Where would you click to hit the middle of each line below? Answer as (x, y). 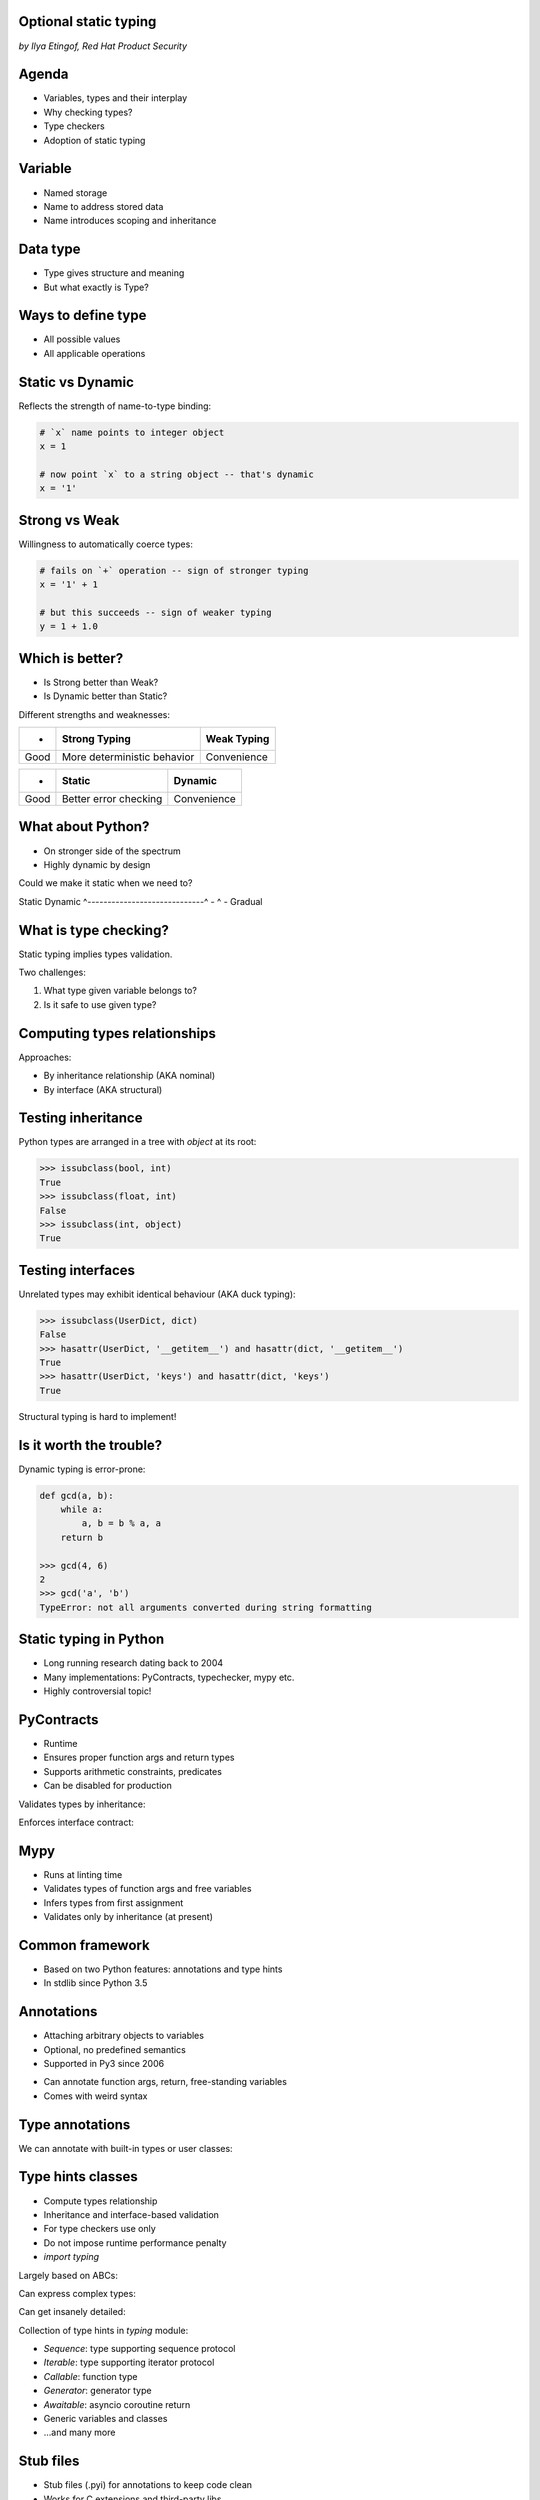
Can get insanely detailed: (72, 2312)
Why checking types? (88, 112)
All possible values (82, 339)
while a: (82, 1509)
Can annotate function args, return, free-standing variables (165, 2082)
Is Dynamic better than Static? (105, 696)
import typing (71, 2257)
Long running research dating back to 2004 (133, 1663)
